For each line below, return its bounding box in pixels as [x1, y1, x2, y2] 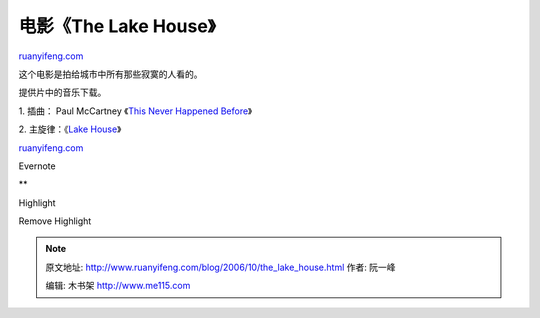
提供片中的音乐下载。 [18, 86, 107, 99]
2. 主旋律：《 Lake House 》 [18, 123, 122, 135]
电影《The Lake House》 [18, 15, 217, 37]
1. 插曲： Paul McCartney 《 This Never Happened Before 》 [18, 105, 253, 117]
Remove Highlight [18, 215, 92, 227]
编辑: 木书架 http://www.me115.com [45, 280, 191, 292]
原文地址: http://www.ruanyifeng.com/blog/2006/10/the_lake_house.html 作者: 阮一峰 [45, 261, 396, 273]
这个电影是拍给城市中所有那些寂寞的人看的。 [18, 68, 203, 80]
